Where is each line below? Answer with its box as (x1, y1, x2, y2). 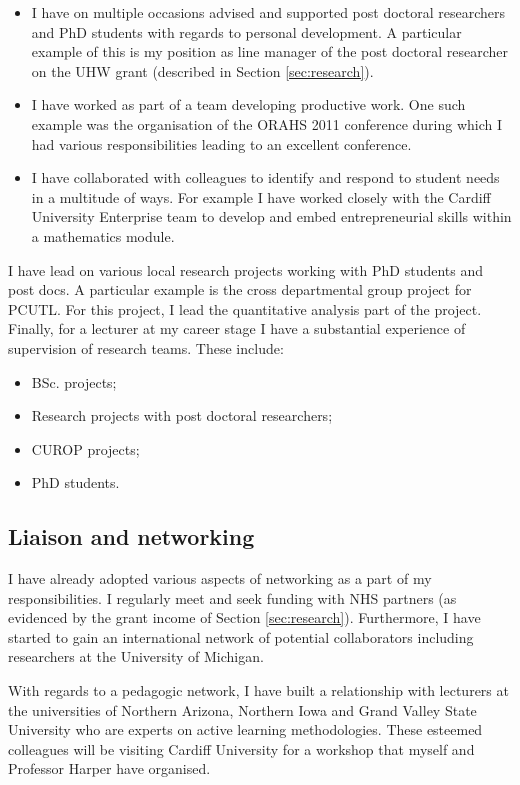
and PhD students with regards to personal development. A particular (31, 21, 462, 42)
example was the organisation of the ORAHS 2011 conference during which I (31, 113, 503, 134)
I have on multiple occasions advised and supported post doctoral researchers (31, 2, 506, 22)
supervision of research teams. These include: (8, 337, 284, 358)
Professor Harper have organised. (8, 758, 211, 779)
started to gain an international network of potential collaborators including (8, 626, 474, 647)
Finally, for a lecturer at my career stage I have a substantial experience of (8, 318, 466, 339)
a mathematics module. (31, 225, 175, 246)
